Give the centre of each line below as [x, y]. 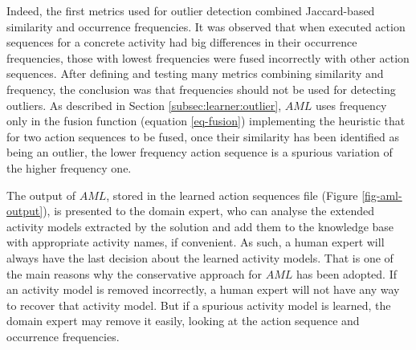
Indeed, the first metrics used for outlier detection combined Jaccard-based [191, 10]
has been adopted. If [347, 273]
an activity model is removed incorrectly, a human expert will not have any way [203, 289]
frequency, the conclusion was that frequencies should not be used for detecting [201, 89]
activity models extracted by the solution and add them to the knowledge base [200, 226]
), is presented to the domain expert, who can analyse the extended [209, 211]
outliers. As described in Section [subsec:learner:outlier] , [144, 105]
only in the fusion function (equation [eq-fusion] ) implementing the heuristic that [206, 121]
